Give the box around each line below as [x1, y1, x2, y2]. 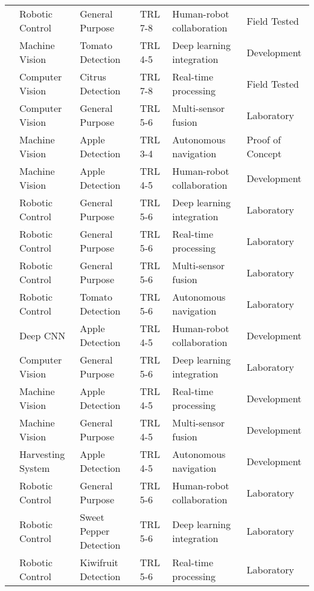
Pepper [80, 524, 110, 538]
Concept [246, 146, 282, 160]
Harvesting [19, 447, 65, 461]
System [19, 461, 50, 475]
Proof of [246, 132, 281, 146]
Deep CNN [19, 328, 66, 342]
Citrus [80, 70, 106, 83]
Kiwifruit [80, 555, 118, 569]
